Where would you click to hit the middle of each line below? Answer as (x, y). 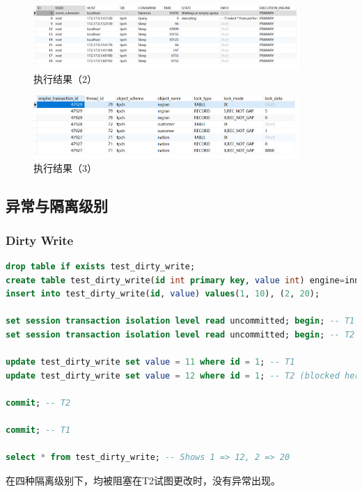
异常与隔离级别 (57, 206)
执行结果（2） (65, 78)
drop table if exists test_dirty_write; (101, 266)
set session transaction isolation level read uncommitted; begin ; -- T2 (180, 334)
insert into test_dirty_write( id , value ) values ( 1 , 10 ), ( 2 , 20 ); (163, 294)
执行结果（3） (65, 168)
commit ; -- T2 (38, 403)
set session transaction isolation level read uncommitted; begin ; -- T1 (180, 321)
